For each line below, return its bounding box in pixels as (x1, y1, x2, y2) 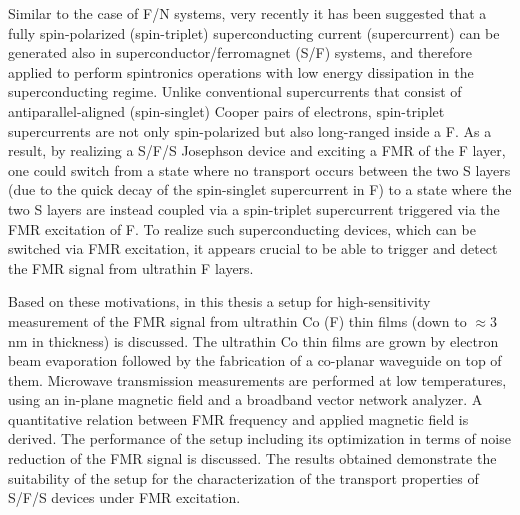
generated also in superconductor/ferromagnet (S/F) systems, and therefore (8, 42, 473, 63)
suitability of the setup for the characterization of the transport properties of (8, 467, 479, 488)
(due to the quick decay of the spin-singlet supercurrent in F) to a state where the (8, 179, 512, 200)
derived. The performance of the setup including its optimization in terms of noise (8, 428, 511, 449)
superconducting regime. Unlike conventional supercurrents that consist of (8, 81, 462, 102)
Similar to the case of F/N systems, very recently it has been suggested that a (8, 3, 487, 23)
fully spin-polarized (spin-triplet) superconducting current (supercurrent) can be (8, 22, 500, 43)
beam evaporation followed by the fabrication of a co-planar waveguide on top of (8, 350, 502, 371)
